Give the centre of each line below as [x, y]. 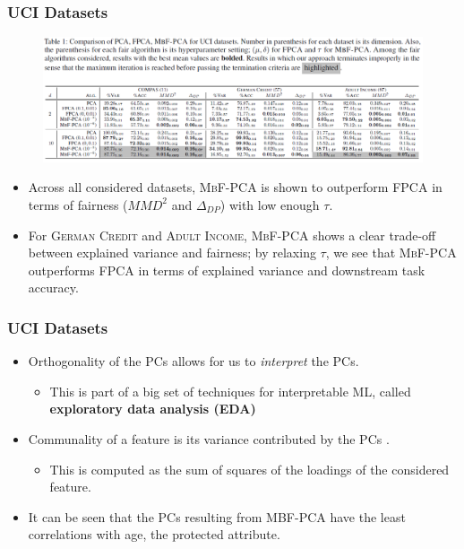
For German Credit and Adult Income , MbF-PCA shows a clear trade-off [232, 235]
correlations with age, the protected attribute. [154, 534]
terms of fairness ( [78, 204]
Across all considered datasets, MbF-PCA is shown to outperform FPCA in [235, 187]
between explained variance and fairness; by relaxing [172, 253]
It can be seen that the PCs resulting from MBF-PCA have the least [217, 516]
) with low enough [270, 204]
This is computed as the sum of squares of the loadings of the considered [249, 469]
